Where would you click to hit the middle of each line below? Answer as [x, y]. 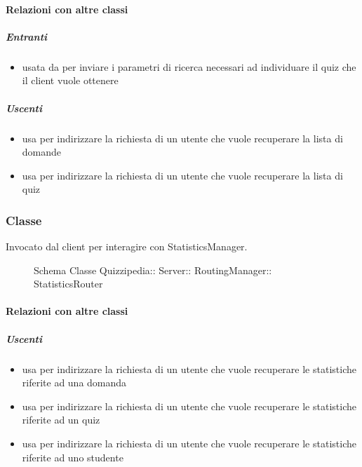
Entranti [27, 36]
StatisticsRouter [68, 284]
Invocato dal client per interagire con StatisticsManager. [127, 246]
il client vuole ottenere [70, 80]
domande [42, 152]
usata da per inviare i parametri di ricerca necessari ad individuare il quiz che [189, 66]
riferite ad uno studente [73, 457]
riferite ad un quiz [61, 420]
